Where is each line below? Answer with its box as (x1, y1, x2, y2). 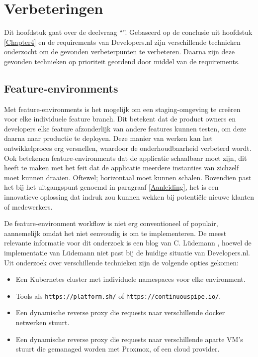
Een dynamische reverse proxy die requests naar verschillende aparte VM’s (15, 334, 243, 344)
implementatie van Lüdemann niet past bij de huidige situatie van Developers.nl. (4, 247, 250, 258)
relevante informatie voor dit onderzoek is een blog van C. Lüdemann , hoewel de (4, 238, 252, 248)
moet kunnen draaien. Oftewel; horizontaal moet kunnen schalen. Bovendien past (4, 172, 252, 182)
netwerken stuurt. (15, 317, 70, 328)
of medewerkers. (4, 201, 53, 212)
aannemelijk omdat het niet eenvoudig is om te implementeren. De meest (4, 228, 227, 238)
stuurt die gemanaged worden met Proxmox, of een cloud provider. (15, 344, 220, 354)
